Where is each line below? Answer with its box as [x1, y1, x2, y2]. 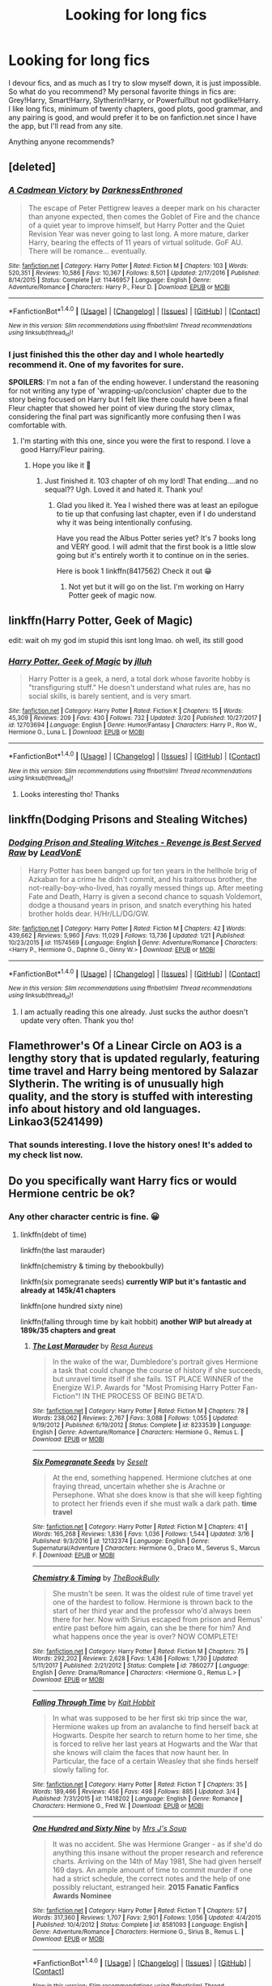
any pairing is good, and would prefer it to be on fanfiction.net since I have [8, 112, 257, 122]
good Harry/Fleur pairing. [19, 444, 105, 454]
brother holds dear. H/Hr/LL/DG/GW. [28, 909, 150, 918]
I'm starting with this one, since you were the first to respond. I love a [19, 436, 251, 445]
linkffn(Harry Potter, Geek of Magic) [8, 614, 193, 628]
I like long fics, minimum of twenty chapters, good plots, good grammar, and [8, 104, 263, 113]
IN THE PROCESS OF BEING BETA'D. [82, 1391, 205, 1400]
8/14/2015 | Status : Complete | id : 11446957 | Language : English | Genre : [8, 275, 212, 284]
